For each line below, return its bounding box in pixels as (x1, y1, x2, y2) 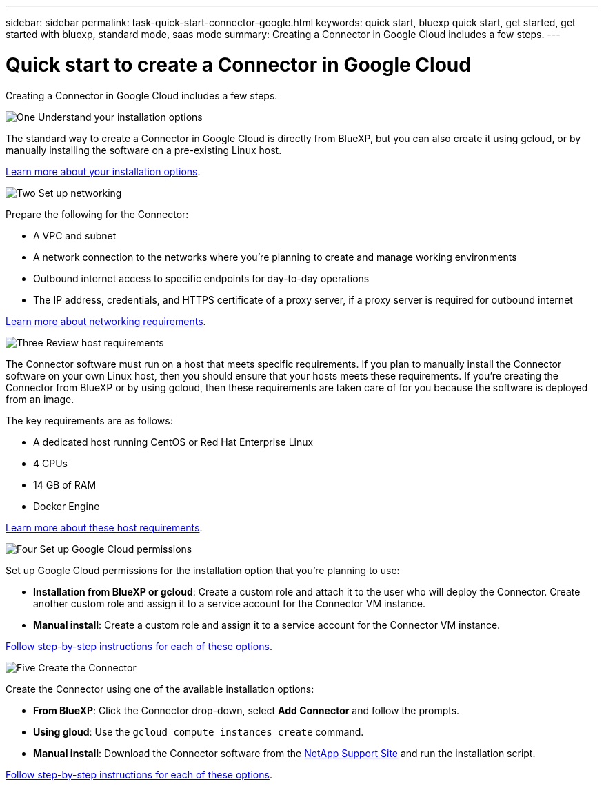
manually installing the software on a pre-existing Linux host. (6, 144, 282, 156)
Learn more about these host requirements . (6, 521, 203, 533)
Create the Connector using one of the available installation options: (6, 682, 314, 695)
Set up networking (38, 186, 122, 199)
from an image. (6, 393, 74, 405)
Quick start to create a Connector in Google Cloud (6, 52, 471, 77)
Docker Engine (33, 500, 100, 512)
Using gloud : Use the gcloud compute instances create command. (33, 725, 364, 738)
